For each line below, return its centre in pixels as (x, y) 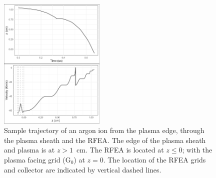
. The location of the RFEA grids (154, 159)
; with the (197, 150)
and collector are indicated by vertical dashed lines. (83, 169)
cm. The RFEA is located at (120, 150)
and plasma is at (29, 150)
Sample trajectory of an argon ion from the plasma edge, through (104, 130)
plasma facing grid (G (37, 159)
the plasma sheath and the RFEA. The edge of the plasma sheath (105, 140)
